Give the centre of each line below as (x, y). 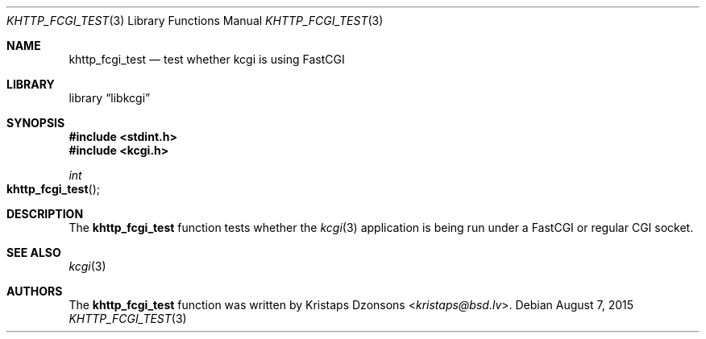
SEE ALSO (34, 252)
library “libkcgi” (110, 98)
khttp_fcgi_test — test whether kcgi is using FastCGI (207, 59)
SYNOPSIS (36, 123)
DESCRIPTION (45, 214)
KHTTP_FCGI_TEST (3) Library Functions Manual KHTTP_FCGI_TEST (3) (195, 21)
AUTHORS (35, 291)
